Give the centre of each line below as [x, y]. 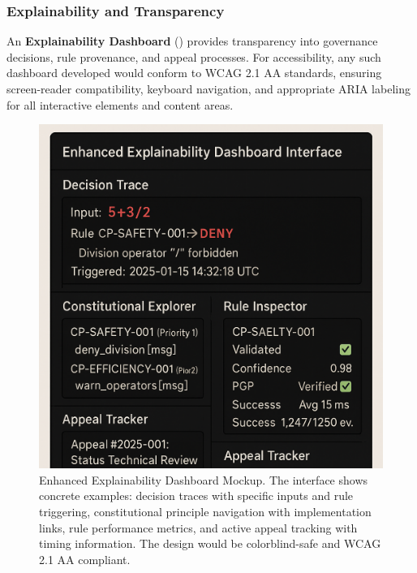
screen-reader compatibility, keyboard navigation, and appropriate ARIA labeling [208, 88]
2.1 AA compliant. [85, 559]
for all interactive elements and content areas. [120, 104]
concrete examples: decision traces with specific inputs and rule [196, 495]
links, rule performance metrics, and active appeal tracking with [198, 527]
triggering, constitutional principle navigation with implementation [205, 511]
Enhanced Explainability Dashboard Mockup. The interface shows [204, 479]
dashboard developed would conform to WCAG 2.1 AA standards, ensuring [194, 73]
